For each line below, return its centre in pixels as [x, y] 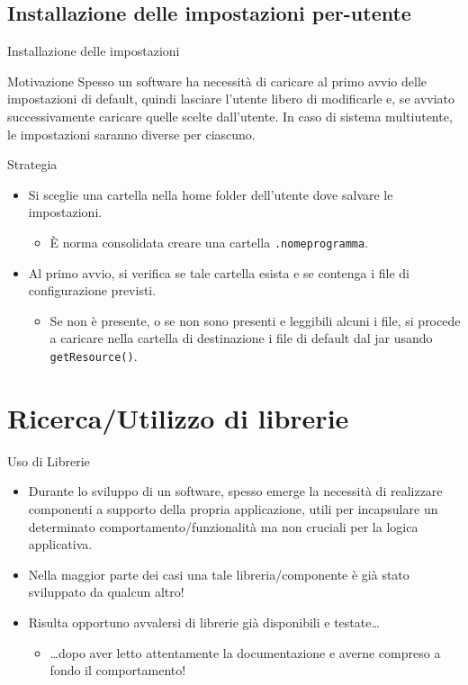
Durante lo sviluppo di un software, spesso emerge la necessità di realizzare [235, 491]
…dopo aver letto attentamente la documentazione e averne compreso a [245, 652]
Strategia [32, 164]
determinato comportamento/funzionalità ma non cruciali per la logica [223, 526]
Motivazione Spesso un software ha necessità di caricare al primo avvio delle [217, 81]
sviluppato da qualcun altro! [106, 592]
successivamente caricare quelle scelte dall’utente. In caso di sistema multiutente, [230, 116]
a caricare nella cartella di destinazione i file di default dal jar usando [241, 338]
